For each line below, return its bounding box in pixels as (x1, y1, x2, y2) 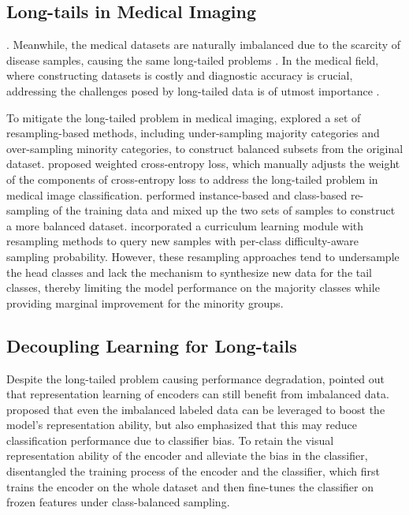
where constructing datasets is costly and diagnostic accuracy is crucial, (6, 67, 353, 84)
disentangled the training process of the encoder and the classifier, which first (6, 463, 380, 480)
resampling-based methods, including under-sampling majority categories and (6, 125, 380, 141)
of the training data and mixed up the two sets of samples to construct (53, 202, 396, 218)
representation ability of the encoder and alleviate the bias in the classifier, (6, 447, 368, 464)
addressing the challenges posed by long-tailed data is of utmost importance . (6, 82, 380, 99)
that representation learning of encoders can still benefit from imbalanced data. (6, 386, 389, 402)
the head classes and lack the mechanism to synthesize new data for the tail (6, 263, 372, 280)
